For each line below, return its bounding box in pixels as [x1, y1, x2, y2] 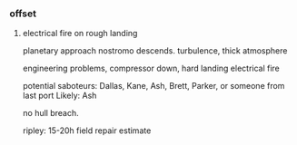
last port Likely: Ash [22, 90, 97, 101]
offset [9, 7, 36, 20]
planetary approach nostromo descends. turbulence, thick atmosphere [22, 45, 288, 56]
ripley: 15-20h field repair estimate [22, 125, 152, 136]
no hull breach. [22, 108, 79, 119]
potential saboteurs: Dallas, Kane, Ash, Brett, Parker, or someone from [22, 81, 285, 92]
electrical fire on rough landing [22, 28, 138, 39]
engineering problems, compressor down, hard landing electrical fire [22, 63, 280, 74]
